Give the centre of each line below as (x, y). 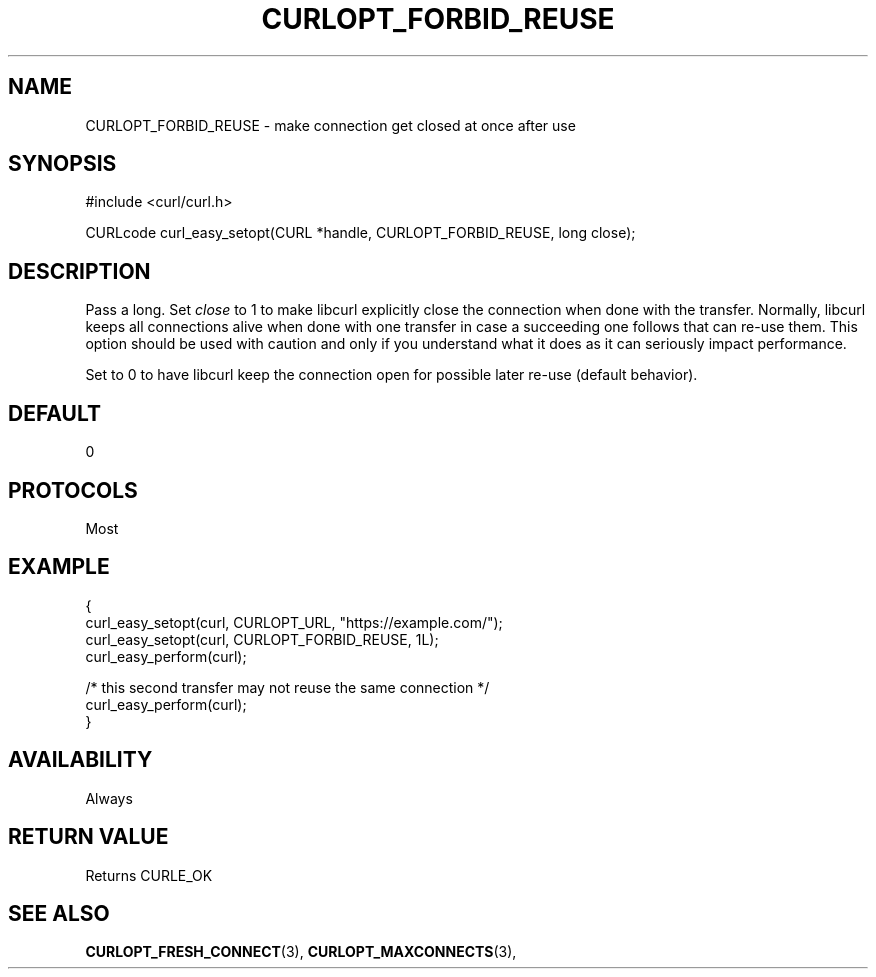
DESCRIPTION (79, 271)
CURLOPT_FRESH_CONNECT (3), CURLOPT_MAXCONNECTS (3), (301, 952)
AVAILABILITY (80, 760)
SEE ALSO (59, 913)
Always (109, 798)
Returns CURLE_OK (149, 875)
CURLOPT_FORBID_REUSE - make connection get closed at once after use (330, 125)
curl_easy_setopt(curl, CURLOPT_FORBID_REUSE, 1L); (262, 639)
